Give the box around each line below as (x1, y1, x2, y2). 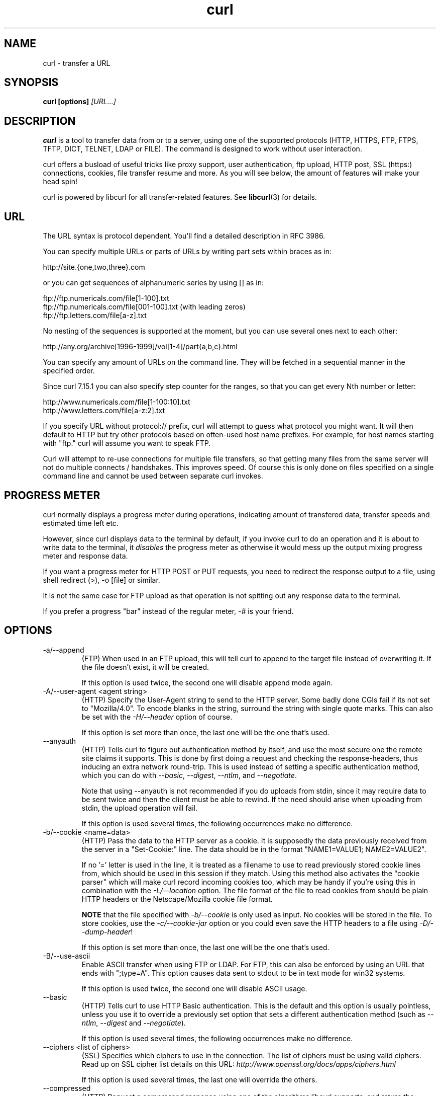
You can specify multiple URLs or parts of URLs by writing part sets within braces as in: (43, 247, 332, 256)
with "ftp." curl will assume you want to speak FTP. (43, 439, 211, 448)
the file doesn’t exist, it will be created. (81, 662, 209, 671)
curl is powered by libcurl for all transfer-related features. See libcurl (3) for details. (43, 193, 317, 202)
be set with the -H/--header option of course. (81, 712, 233, 721)
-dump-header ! (81, 927, 133, 936)
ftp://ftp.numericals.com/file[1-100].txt (43, 294, 169, 303)
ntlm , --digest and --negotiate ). (81, 1018, 186, 1027)
